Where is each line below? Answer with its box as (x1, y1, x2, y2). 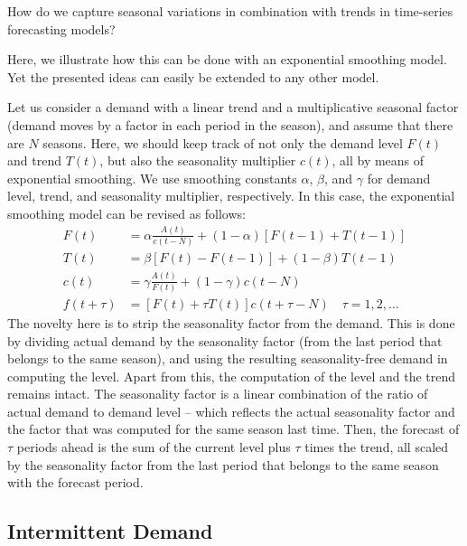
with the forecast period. (7, 473, 144, 492)
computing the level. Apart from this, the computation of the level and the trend (7, 366, 456, 385)
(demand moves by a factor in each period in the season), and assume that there (7, 115, 453, 134)
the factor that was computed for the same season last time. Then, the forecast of (7, 419, 460, 438)
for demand (367, 168, 431, 187)
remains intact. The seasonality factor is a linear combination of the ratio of (7, 384, 428, 403)
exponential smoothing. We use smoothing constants (7, 168, 297, 187)
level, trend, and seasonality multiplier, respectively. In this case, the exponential (7, 186, 455, 205)
